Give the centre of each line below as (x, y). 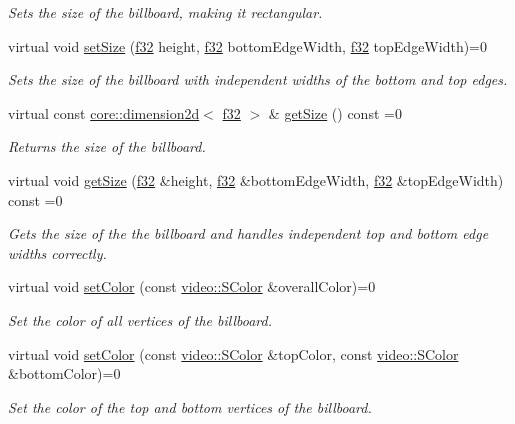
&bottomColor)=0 (64, 373)
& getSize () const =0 (335, 112)
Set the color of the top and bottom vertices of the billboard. (190, 406)
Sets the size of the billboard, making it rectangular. (165, 12)
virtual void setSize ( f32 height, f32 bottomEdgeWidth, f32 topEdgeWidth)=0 (247, 45)
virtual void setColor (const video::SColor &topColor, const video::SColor (233, 353)
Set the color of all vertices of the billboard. (140, 319)
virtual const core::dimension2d (104, 112)
